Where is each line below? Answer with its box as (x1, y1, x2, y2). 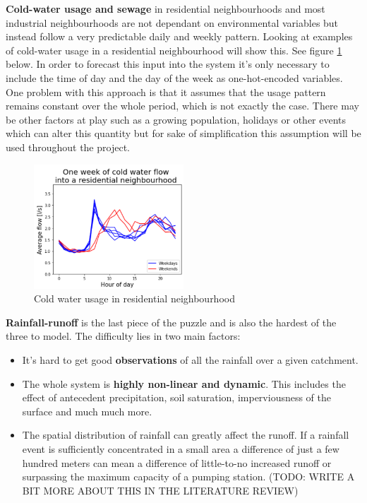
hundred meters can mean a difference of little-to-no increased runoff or (22, 455, 332, 470)
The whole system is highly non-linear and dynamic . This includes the (22, 376, 346, 391)
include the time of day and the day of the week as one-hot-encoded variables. (6, 70, 343, 85)
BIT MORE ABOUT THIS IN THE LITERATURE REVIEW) (22, 483, 299, 497)
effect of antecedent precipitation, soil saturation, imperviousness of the (22, 390, 332, 405)
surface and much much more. (22, 403, 152, 418)
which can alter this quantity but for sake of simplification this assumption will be (6, 126, 361, 141)
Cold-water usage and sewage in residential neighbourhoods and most (6, 1, 325, 16)
